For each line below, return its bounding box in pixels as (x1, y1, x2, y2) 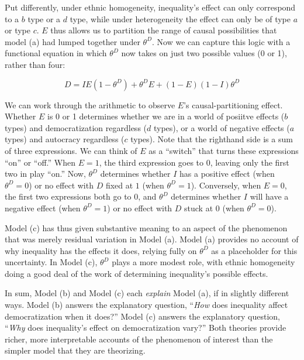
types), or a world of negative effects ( (153, 121, 290, 133)
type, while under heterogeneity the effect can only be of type (70, 12, 291, 25)
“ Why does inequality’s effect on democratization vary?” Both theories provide (5, 321, 286, 334)
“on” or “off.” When (5, 156, 75, 168)
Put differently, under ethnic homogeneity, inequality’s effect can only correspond (5, 1, 296, 13)
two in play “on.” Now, (5, 167, 86, 180)
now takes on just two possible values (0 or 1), (121, 47, 287, 59)
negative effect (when (5, 201, 81, 214)
